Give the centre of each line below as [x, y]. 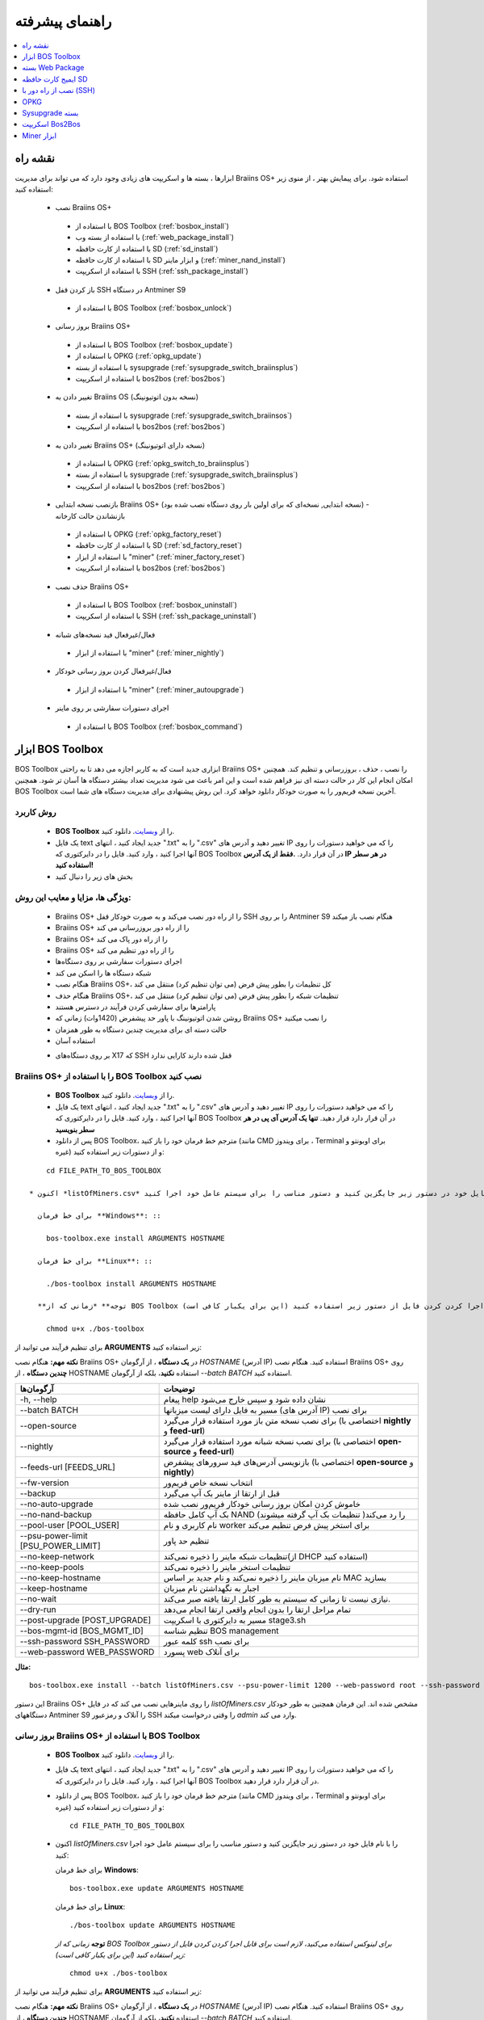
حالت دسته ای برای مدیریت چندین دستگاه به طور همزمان [141, 1029]
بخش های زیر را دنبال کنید [94, 876]
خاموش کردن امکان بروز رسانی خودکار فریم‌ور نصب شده [262, 1504]
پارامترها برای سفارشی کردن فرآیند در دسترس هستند [136, 1007]
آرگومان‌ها [37, 1388]
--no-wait [38, 1598]
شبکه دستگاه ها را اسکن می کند [104, 973]
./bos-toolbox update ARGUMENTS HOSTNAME [152, 1925]
